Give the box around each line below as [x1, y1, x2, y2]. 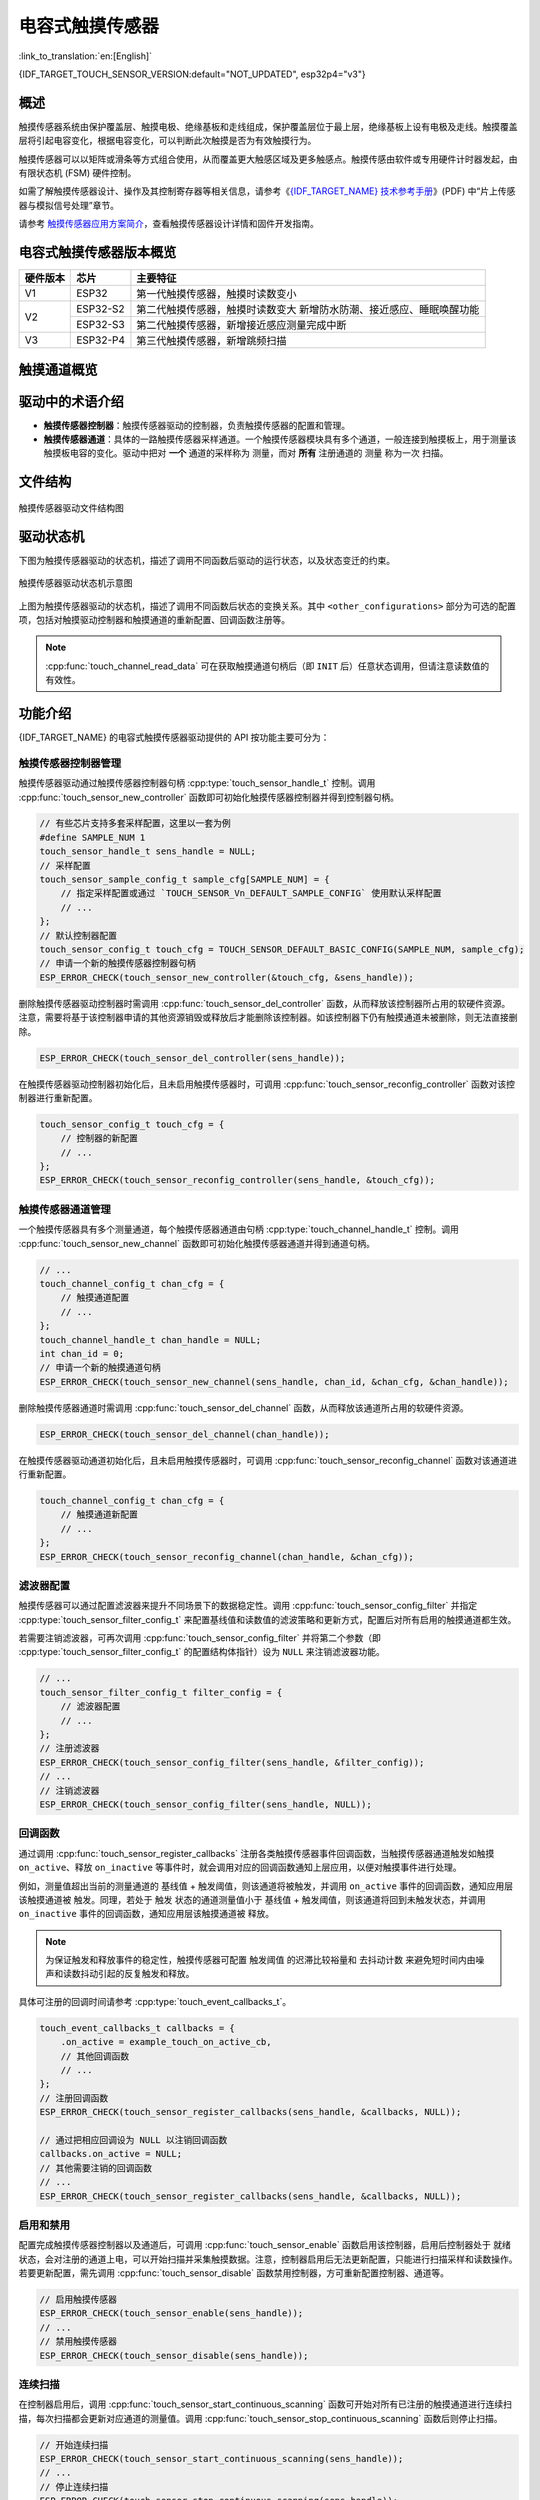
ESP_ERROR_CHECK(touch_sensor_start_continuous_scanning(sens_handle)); [39, 2453, 404, 2465]
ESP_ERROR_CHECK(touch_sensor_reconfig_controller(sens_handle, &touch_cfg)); [39, 1175, 435, 1186]
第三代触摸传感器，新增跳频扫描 [136, 334, 287, 348]
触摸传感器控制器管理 [18, 756, 122, 770]
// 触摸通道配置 [60, 1292, 130, 1304]
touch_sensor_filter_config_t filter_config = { [39, 1686, 283, 1698]
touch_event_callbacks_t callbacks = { [39, 2022, 235, 2034]
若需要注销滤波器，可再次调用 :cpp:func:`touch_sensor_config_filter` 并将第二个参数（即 [18, 1632, 382, 1644]
